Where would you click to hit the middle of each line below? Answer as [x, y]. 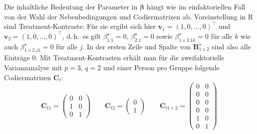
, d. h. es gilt [82, 36]
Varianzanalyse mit [33, 67]
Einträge [17, 58]
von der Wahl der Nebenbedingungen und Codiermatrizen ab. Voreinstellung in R [129, 16]
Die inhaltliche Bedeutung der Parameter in [71, 6]
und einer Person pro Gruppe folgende [161, 67]
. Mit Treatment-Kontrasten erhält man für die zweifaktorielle [130, 58]
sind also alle [231, 46]
